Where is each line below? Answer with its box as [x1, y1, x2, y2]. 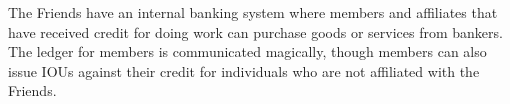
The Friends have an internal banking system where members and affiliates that [8, 2, 498, 22]
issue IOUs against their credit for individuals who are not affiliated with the [8, 60, 480, 81]
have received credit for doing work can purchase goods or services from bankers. [8, 21, 503, 42]
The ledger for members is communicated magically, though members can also [8, 41, 487, 62]
